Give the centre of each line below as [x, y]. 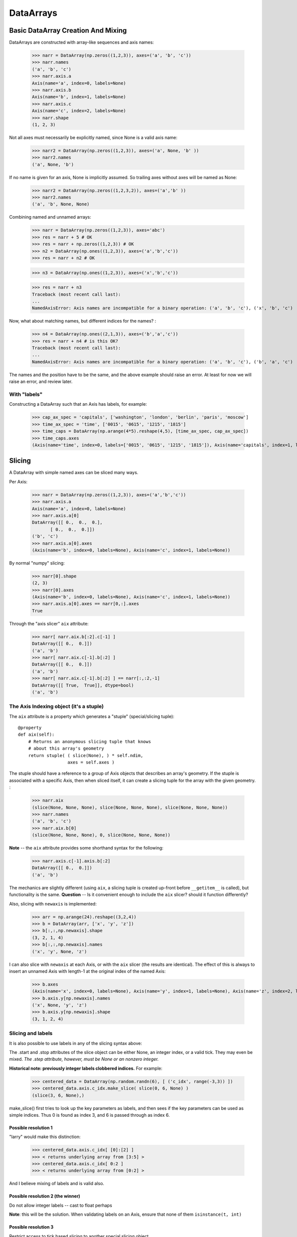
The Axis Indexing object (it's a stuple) [56, 707]
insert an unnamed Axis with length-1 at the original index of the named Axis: [87, 971]
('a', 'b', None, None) [61, 204]
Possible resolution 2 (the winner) [45, 1196]
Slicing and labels [31, 1033]
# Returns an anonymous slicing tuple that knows [89, 741]
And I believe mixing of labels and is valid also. [57, 1184]
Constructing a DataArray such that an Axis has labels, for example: [78, 404]
